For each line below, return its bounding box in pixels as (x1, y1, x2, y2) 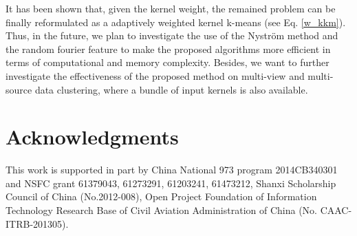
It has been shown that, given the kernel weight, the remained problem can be (6, 1, 336, 15)
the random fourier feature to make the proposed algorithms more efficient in (6, 41, 331, 56)
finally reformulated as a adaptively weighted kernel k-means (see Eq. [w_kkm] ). (6, 14, 346, 29)
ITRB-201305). (6, 216, 69, 230)
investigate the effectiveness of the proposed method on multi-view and (6, 68, 305, 83)
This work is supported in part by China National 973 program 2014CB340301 (6, 162, 338, 177)
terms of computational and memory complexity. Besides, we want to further (6, 55, 329, 69)
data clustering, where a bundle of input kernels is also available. (34, 82, 308, 96)
